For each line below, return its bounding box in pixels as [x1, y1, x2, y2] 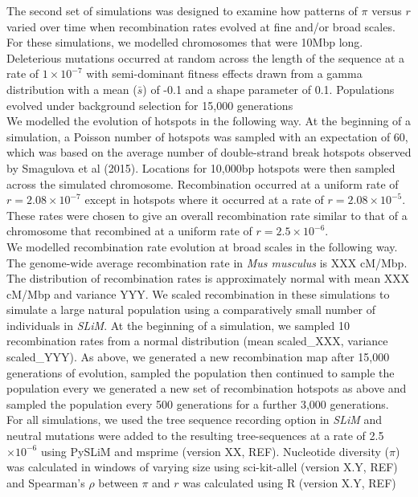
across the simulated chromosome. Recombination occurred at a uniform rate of [6, 175, 399, 192]
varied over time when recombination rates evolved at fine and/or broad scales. [6, 18, 395, 35]
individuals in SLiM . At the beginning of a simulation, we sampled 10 [6, 316, 350, 333]
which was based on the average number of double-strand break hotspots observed [6, 144, 412, 161]
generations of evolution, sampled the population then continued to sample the [6, 364, 395, 381]
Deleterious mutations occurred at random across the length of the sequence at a [6, 49, 405, 66]
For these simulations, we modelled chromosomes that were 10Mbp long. [6, 34, 363, 51]
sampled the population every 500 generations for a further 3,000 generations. [6, 395, 389, 412]
